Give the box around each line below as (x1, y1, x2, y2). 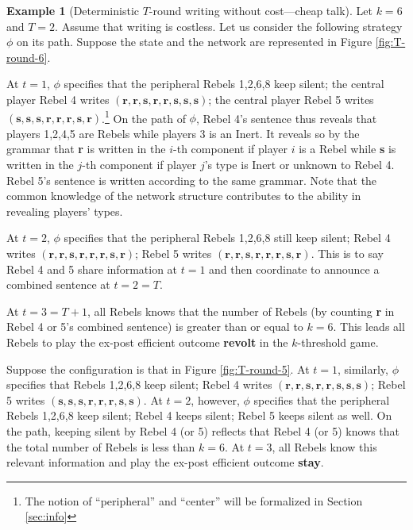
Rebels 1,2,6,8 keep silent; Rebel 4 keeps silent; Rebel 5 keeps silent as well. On (6, 407, 392, 424)
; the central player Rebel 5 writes (208, 90, 374, 107)
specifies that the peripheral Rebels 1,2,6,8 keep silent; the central (64, 75, 384, 92)
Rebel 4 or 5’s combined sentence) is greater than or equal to (6, 318, 303, 335)
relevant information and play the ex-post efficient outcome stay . (6, 454, 324, 470)
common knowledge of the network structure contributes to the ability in (6, 187, 361, 204)
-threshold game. (297, 333, 379, 350)
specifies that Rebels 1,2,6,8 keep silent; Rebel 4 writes (6, 376, 272, 393)
